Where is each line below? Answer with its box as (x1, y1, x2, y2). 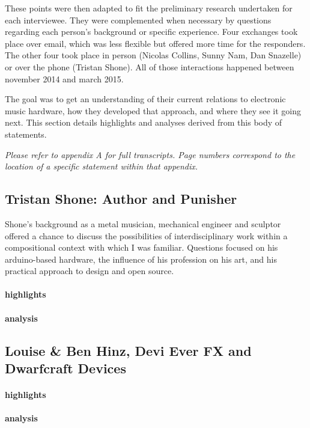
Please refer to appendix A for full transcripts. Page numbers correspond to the (5, 148, 296, 160)
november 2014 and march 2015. (5, 72, 124, 85)
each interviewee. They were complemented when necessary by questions (5, 13, 272, 26)
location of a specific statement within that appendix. (5, 160, 198, 173)
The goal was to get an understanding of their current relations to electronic (5, 93, 286, 105)
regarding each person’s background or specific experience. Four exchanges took (5, 25, 298, 38)
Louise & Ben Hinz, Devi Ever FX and (5, 341, 252, 359)
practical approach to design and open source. (5, 264, 174, 277)
